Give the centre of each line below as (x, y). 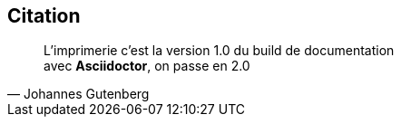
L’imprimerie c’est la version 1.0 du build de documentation (219, 51)
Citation (44, 16)
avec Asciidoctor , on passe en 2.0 (147, 66)
